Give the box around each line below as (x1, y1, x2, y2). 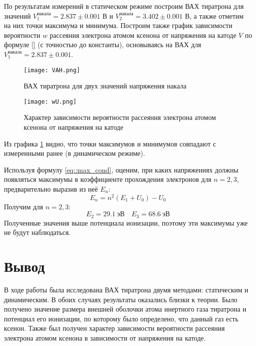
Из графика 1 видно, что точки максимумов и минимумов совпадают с (4, 138, 216, 148)
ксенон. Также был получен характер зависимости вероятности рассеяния (4, 323, 225, 333)
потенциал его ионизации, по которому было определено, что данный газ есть (4, 313, 239, 323)
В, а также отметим (185, 10, 244, 21)
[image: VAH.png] (24, 66, 80, 74)
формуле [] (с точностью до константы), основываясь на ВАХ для (4, 39, 201, 50)
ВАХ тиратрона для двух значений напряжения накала (24, 81, 187, 91)
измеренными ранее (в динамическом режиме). (4, 148, 145, 158)
